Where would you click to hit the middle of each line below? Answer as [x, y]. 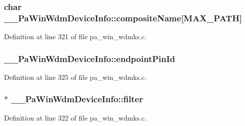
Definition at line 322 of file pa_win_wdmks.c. [75, 117]
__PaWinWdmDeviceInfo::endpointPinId [90, 58]
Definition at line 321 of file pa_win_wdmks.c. [75, 36]
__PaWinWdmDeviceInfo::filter [77, 99]
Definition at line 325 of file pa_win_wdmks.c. [75, 77]
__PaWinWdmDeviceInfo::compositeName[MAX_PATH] [123, 18]
